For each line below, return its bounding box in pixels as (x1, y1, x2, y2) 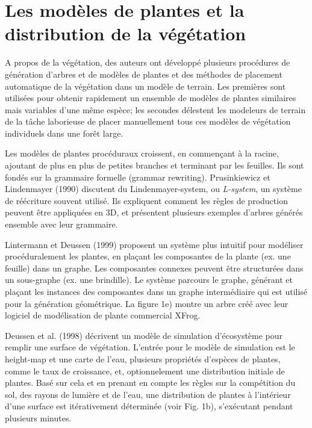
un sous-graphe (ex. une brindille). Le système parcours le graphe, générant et (5, 273, 293, 286)
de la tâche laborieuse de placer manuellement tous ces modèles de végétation (5, 115, 291, 128)
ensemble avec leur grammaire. (5, 218, 118, 231)
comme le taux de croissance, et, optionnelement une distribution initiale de (5, 364, 285, 377)
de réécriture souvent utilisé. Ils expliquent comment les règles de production (5, 194, 288, 206)
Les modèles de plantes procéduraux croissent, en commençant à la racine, (5, 147, 279, 160)
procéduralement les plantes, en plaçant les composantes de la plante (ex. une (5, 250, 291, 262)
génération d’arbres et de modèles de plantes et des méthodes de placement (5, 67, 282, 80)
